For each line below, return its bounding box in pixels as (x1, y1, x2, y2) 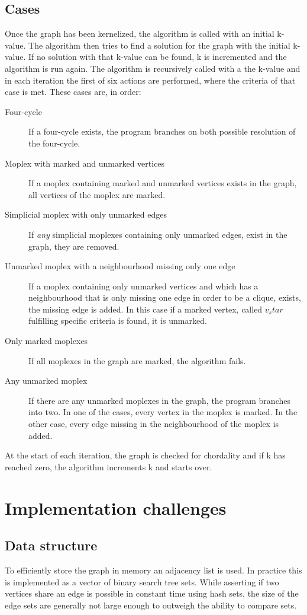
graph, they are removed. (28, 240, 119, 252)
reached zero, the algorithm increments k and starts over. (5, 460, 212, 473)
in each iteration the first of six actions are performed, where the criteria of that (5, 74, 296, 86)
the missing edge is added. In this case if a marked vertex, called (28, 302, 263, 315)
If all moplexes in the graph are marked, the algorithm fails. (28, 354, 246, 367)
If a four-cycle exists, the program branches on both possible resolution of (28, 125, 296, 138)
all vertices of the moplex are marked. (28, 188, 166, 200)
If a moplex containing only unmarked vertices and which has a (28, 279, 258, 292)
